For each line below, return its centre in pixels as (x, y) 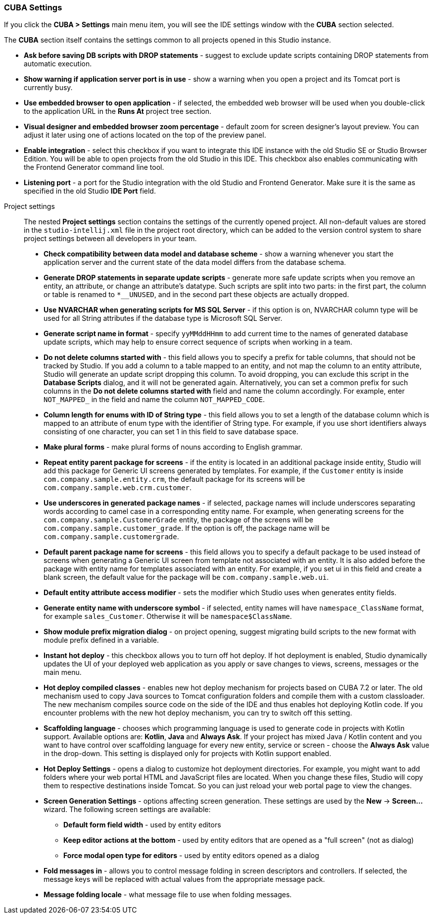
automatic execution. (58, 64)
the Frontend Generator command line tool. (94, 167)
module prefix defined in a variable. (101, 640)
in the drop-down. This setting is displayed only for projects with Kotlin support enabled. (188, 754)
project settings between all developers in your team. (110, 239)
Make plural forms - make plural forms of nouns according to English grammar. (173, 447)
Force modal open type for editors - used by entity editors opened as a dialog (191, 856)
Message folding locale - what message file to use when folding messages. (168, 895)
